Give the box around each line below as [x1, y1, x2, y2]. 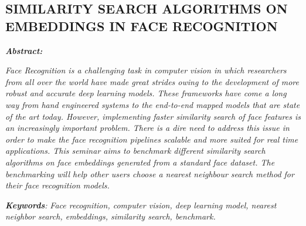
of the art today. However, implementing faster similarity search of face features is [5, 110, 301, 122]
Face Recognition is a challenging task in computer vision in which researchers [5, 64, 287, 76]
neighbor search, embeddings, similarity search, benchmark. [5, 210, 216, 222]
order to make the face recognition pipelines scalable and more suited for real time [5, 133, 298, 145]
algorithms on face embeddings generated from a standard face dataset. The [5, 156, 275, 168]
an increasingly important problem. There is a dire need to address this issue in [5, 122, 290, 134]
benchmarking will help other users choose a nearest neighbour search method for [5, 167, 294, 180]
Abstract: [5, 44, 43, 56]
